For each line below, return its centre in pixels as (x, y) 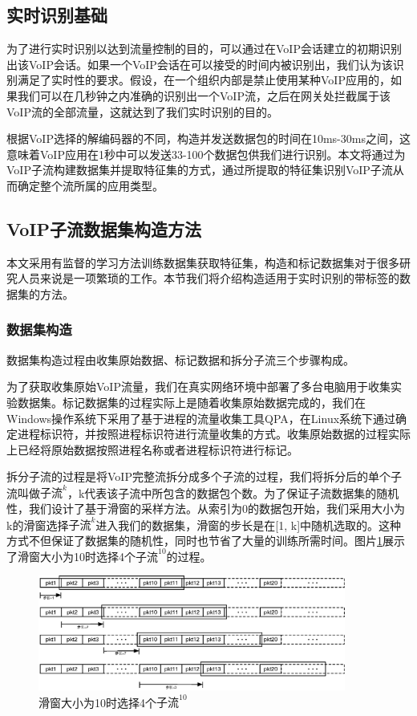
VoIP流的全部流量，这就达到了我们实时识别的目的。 (142, 111)
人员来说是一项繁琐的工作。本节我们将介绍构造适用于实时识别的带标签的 (208, 278)
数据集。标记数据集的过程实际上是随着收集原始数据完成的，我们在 (191, 402)
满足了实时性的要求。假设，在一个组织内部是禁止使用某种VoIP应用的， (204, 80)
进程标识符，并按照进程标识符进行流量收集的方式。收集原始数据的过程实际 (214, 434)
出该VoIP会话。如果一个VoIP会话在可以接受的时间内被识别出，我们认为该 (200, 64)
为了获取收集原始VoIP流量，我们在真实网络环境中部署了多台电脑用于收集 (198, 386)
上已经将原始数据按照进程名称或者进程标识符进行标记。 (152, 449)
